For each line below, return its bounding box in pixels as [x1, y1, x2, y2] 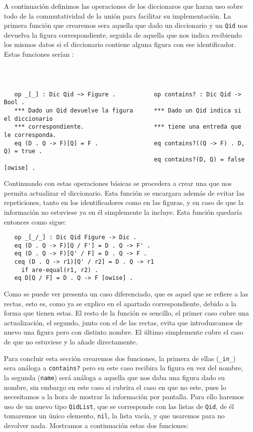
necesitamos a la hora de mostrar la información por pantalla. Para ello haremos [4, 391, 244, 402]
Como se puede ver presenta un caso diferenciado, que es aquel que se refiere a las [4, 289, 249, 299]
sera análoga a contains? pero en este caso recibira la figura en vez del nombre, [4, 363, 243, 373]
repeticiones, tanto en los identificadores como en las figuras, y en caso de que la [4, 197, 244, 207]
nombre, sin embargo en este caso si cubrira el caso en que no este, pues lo [4, 382, 226, 392]
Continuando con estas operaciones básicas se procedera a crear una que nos [4, 178, 232, 188]
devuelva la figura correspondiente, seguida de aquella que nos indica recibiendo [4, 29, 242, 40]
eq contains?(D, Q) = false [154, 156, 245, 163]
